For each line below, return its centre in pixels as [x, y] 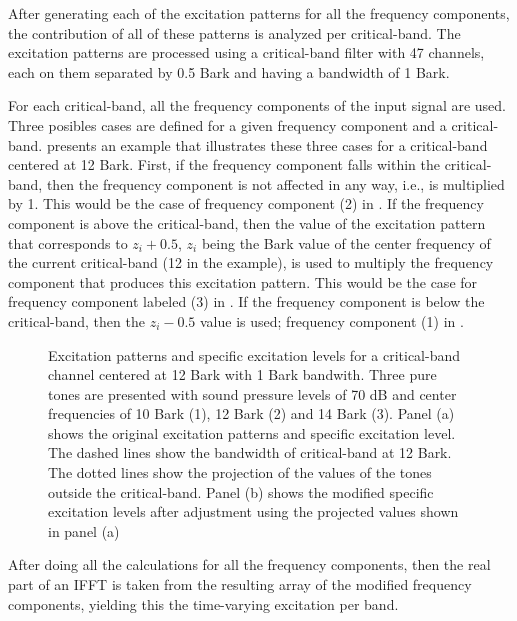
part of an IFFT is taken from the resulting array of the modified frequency [240, 584]
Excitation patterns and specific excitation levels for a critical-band [254, 354]
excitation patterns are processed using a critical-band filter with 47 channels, [246, 52]
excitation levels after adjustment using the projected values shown [253, 511]
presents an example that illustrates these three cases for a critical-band [267, 144]
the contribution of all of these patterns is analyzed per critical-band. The [234, 32]
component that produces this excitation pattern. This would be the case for [243, 281]
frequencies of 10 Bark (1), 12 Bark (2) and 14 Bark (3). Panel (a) [251, 413]
